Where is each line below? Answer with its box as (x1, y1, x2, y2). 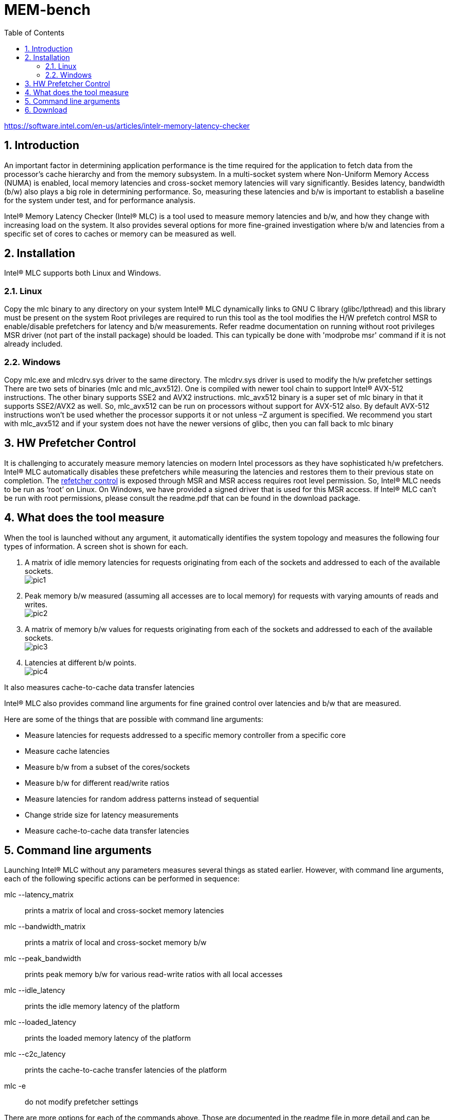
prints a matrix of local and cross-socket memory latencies (25, 906, 224, 915)
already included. (4, 339, 63, 349)
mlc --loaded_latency (4, 1018, 77, 1027)
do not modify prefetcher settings (25, 1097, 138, 1107)
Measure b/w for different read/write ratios (25, 778, 170, 787)
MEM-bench (4, 1, 91, 19)
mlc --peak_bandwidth (4, 954, 81, 963)
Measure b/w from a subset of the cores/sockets (25, 762, 190, 771)
